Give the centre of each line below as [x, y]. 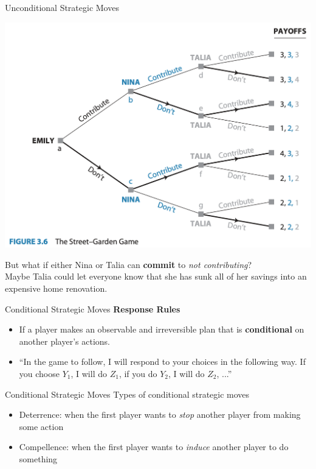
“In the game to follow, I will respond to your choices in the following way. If [162, 361]
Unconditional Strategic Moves [62, 7]
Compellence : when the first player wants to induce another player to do [154, 447]
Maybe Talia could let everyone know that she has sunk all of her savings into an [156, 276]
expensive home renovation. [56, 288]
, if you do [138, 373]
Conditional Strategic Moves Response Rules [93, 309]
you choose [39, 373]
